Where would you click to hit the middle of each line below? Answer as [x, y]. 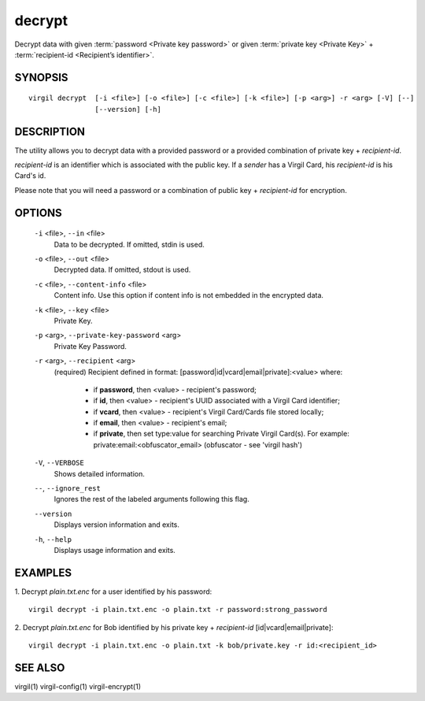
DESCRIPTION [50, 131]
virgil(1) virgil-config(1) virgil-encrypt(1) [78, 686]
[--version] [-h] [128, 109]
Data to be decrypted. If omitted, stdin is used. [129, 244]
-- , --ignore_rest [68, 488]
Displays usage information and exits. [115, 550]
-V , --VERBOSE [59, 463]
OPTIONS [38, 213]
